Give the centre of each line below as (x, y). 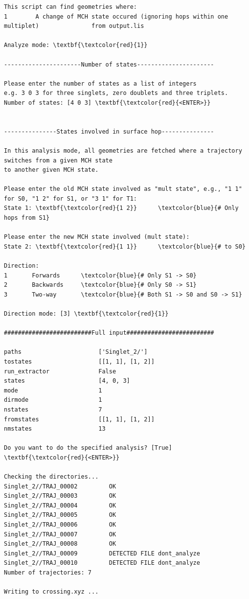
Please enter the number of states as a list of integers (100, 83)
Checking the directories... (51, 477)
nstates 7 (53, 409)
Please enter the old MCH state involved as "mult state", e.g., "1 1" (123, 189)
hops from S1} (27, 218)
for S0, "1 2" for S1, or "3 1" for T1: (71, 198)
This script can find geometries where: (71, 7)
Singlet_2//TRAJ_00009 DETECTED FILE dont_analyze (102, 553)
